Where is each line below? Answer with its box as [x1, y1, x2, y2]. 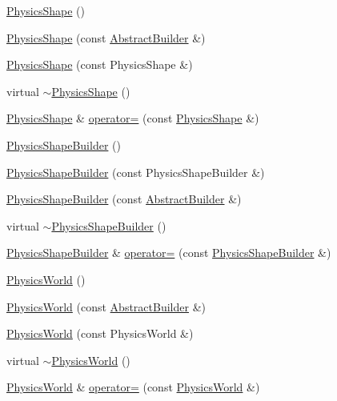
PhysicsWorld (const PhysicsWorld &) [6, 325, 194, 342]
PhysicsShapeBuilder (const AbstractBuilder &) [6, 190, 242, 207]
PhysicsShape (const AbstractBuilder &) [6, 29, 206, 46]
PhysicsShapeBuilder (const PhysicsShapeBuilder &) [6, 163, 265, 180]
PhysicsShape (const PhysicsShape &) [6, 56, 193, 73]
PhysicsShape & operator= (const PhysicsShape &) [6, 110, 259, 126]
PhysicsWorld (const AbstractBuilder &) [6, 298, 206, 315]
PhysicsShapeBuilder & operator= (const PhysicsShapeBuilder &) [6, 244, 331, 261]
